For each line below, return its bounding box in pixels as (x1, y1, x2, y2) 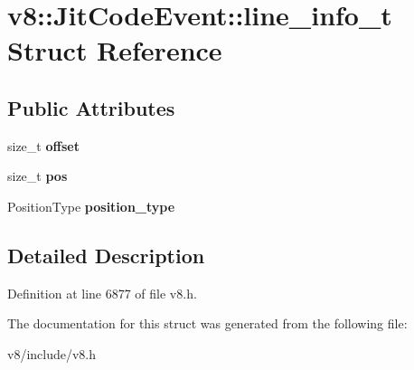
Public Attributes (7, 93, 175, 121)
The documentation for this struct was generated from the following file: (7, 314, 408, 333)
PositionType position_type (7, 196, 175, 215)
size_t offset (7, 136, 80, 155)
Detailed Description (7, 241, 205, 269)
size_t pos (7, 166, 68, 185)
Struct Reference (7, 32, 222, 69)
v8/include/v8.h (7, 344, 97, 363)
